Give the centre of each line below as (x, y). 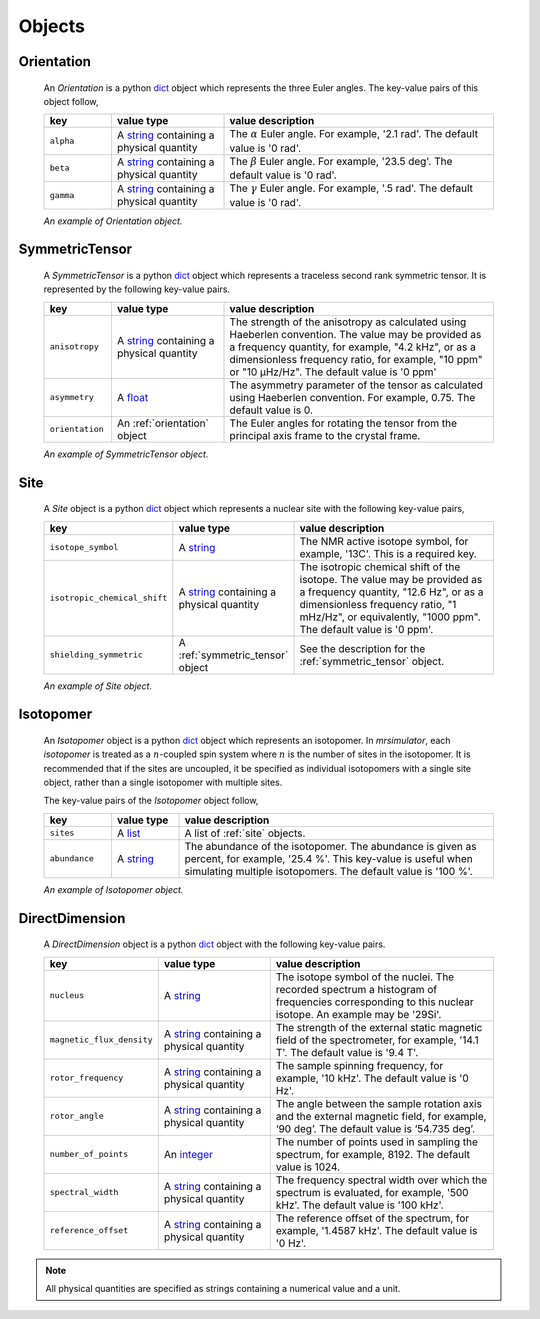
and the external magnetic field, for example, (381, 1116)
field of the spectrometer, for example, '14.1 (377, 1040)
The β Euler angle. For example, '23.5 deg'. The (341, 161)
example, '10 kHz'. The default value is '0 (372, 1078)
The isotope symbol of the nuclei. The (365, 977)
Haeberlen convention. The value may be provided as (355, 334)
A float (132, 397)
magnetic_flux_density (101, 1040)
